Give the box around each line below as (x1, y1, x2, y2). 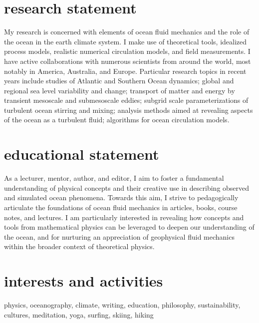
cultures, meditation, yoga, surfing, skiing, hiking (4, 309, 154, 320)
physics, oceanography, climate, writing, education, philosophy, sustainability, (4, 300, 241, 310)
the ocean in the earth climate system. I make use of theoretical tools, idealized (4, 36, 247, 46)
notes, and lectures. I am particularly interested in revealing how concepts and (4, 212, 244, 222)
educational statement (4, 144, 159, 164)
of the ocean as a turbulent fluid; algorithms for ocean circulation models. (4, 114, 230, 125)
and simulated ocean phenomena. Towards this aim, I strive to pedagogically (4, 192, 239, 203)
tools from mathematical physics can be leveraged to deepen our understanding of (4, 222, 255, 232)
